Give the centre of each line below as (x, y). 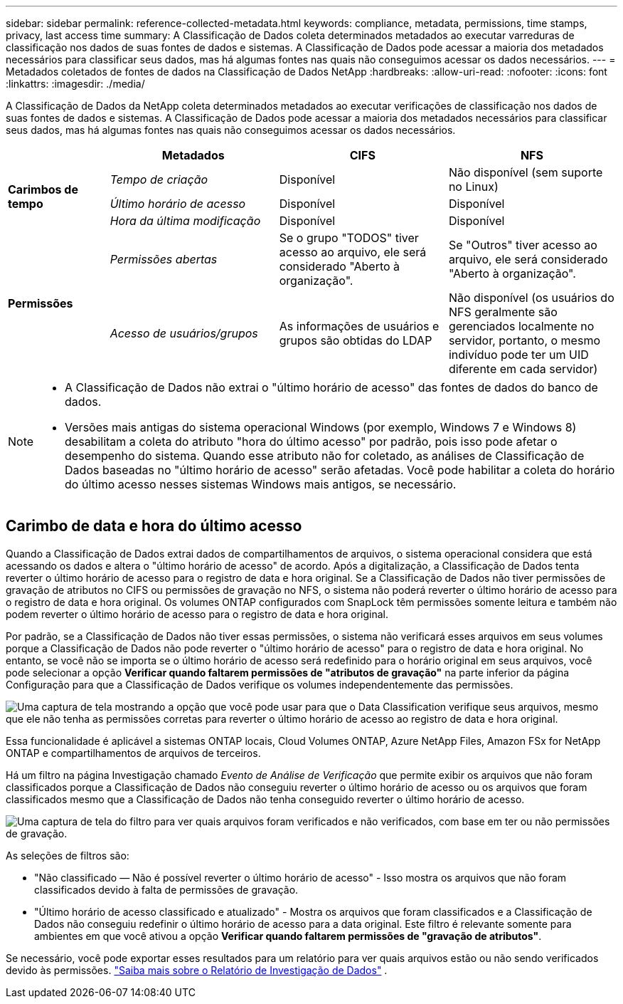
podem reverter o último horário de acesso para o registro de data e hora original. (197, 614)
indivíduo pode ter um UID (518, 355)
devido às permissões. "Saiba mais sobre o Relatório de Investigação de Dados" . (197, 970)
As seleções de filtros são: (68, 855)
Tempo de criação (159, 179)
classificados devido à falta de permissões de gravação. (166, 889)
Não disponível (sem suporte (526, 172)
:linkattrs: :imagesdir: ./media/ (75, 84)
